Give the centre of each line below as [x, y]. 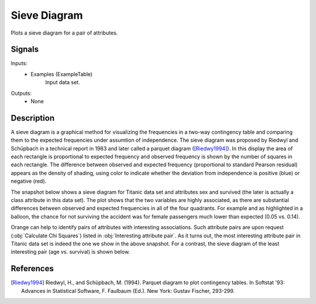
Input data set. [63, 83]
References [32, 269]
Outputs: [21, 93]
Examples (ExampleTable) [62, 74]
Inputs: [19, 63]
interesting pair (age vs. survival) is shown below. [71, 252]
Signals [25, 49]
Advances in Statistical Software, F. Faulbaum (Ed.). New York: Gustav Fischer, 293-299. [128, 291]
